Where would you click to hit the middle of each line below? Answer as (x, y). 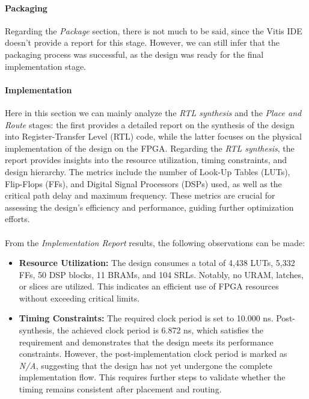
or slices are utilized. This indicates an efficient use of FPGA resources (149, 286)
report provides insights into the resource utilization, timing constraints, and (146, 160)
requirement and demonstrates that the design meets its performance (146, 342)
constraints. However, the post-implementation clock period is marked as (153, 354)
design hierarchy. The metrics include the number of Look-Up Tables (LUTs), (148, 171)
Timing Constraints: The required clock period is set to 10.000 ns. (146, 318)
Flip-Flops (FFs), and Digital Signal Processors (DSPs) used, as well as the (143, 183)
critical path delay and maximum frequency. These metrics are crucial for (140, 195)
